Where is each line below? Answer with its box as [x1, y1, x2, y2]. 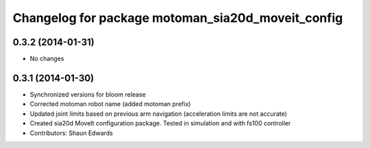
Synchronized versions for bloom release [29, 90, 147, 99]
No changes [29, 55, 64, 63]
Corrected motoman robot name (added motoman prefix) [29, 100, 191, 108]
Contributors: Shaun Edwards [29, 129, 113, 137]
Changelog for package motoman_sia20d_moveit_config [12, 10, 343, 25]
